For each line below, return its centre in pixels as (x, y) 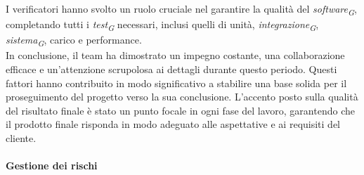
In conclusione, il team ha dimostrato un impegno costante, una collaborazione (175, 55)
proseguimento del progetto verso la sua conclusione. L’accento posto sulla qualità (182, 97)
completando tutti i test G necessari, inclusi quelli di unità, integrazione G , (162, 25)
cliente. (21, 137)
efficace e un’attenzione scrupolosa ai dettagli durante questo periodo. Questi (171, 69)
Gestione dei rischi (52, 166)
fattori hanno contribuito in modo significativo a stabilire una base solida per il (176, 83)
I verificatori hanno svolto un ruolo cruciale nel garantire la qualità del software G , (181, 9)
